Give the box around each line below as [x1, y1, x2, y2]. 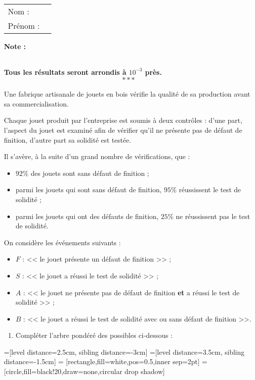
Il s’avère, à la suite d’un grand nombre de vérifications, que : [4, 151, 190, 162]
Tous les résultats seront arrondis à [4, 66, 127, 77]
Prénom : [8, 20, 40, 31]
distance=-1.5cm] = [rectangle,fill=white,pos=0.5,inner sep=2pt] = [4, 356, 208, 367]
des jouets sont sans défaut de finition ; [31, 167, 149, 178]
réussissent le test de [179, 184, 241, 195]
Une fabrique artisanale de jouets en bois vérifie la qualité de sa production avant [4, 89, 251, 99]
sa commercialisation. [4, 98, 69, 109]
